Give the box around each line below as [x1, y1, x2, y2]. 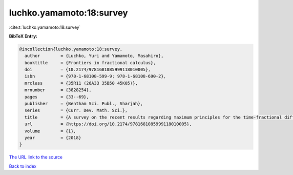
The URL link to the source [9, 154, 63, 160]
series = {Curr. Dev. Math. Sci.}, [24, 108, 128, 113]
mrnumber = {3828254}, [24, 87, 92, 93]
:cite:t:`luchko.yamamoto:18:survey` [9, 24, 81, 30]
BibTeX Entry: [9, 33, 38, 39]
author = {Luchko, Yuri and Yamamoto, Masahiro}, [24, 53, 164, 58]
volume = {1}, [24, 128, 77, 134]
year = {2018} [24, 135, 82, 140]
